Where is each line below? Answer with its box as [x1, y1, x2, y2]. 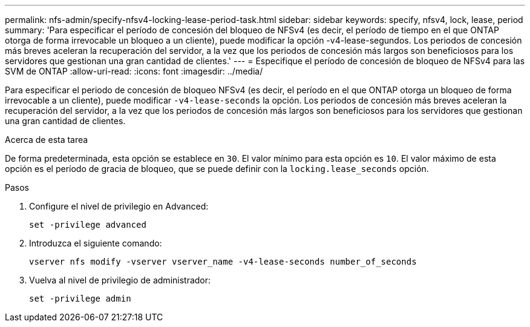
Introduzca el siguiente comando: [29, 238, 162, 248]
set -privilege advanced [29, 220, 146, 230]
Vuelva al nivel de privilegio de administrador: [29, 275, 211, 285]
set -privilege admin [29, 294, 131, 303]
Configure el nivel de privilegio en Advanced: [29, 201, 209, 211]
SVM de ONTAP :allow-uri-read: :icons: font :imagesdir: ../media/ [5, 66, 263, 76]
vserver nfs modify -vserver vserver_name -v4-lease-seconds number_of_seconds [29, 257, 417, 266]
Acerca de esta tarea [5, 134, 88, 145]
